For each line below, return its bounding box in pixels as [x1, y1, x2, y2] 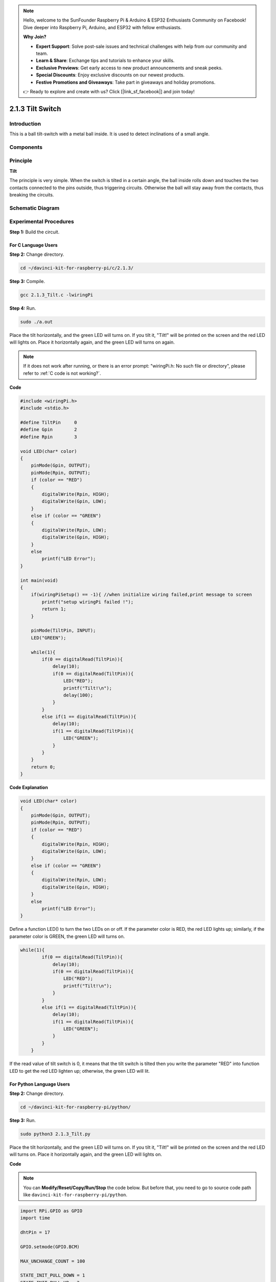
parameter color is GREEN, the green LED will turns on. [9, 933, 125, 939]
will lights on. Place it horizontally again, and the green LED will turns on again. [9, 339, 175, 346]
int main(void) [20, 577, 58, 583]
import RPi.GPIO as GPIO [20, 1208, 83, 1214]
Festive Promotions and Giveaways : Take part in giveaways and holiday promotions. [36, 79, 216, 85]
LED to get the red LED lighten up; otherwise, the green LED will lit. [9, 1068, 150, 1074]
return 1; [41, 606, 66, 612]
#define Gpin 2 [20, 427, 77, 433]
